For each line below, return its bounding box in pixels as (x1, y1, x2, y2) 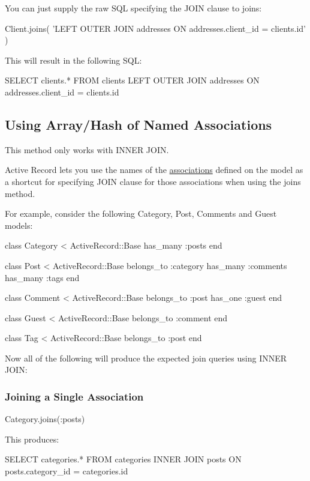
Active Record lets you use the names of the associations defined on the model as (5, 163, 303, 176)
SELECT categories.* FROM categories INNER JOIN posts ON (5, 453, 242, 465)
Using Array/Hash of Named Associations (5, 115, 272, 133)
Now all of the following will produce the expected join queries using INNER (5, 351, 287, 364)
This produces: (5, 432, 59, 445)
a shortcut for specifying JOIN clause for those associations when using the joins (5, 175, 301, 187)
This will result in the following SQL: (5, 53, 142, 66)
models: (5, 219, 33, 231)
